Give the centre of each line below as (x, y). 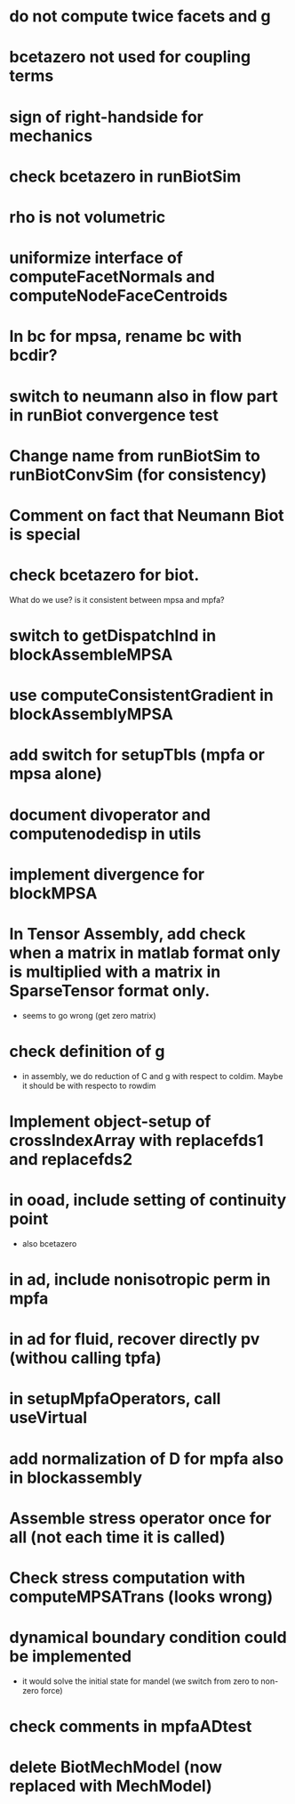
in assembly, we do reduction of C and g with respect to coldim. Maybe (152, 1076)
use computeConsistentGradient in (141, 695)
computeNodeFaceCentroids (119, 296)
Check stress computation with (128, 1577)
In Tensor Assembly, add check (128, 934)
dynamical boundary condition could (148, 1638)
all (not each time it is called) (118, 1537)
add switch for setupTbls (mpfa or (137, 755)
